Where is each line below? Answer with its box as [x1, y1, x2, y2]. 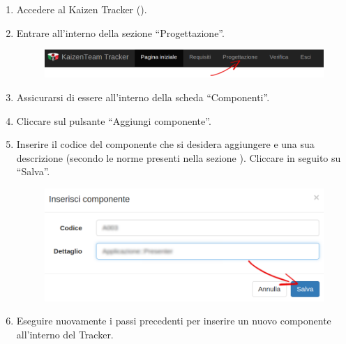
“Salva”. [16, 164, 50, 179]
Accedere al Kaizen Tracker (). [16, 2, 147, 16]
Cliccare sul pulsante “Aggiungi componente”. [16, 113, 211, 128]
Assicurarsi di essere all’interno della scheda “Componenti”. [16, 90, 270, 105]
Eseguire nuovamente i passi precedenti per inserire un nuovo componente [16, 313, 331, 328]
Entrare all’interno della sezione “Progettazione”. [16, 25, 225, 40]
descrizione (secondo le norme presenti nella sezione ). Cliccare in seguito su [16, 150, 341, 165]
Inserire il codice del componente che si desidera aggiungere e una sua [16, 137, 315, 151]
